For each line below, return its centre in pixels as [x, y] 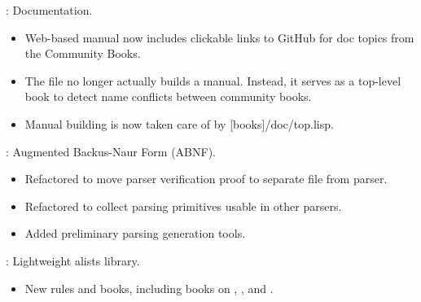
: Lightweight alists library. [73, 260]
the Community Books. [83, 53]
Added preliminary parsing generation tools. [135, 233]
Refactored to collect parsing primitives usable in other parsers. [183, 206]
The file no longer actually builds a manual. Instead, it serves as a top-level [213, 80]
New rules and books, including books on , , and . [149, 288]
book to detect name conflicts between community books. [168, 96]
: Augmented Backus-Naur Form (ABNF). [111, 151]
